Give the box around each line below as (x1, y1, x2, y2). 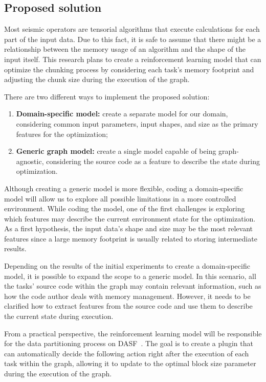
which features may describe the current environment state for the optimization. (4, 213, 256, 224)
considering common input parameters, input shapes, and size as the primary (16, 118, 258, 129)
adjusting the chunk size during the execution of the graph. (4, 74, 190, 85)
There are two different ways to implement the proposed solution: (4, 91, 210, 102)
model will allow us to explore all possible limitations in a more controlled (4, 193, 236, 204)
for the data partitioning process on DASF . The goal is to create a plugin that (4, 338, 253, 349)
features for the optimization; (16, 128, 108, 139)
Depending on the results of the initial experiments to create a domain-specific (4, 260, 250, 271)
